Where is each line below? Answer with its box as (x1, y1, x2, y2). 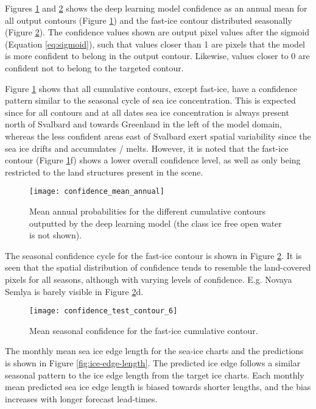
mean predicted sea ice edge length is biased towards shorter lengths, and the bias (5, 380, 311, 393)
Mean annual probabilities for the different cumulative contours (29, 204, 266, 217)
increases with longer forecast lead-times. (5, 392, 158, 405)
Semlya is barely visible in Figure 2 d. (5, 285, 144, 297)
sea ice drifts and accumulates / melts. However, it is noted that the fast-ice (5, 141, 289, 154)
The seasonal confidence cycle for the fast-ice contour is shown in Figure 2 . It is (5, 249, 302, 261)
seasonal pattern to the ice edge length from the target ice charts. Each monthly (5, 368, 304, 381)
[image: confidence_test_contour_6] (29, 307, 178, 316)
